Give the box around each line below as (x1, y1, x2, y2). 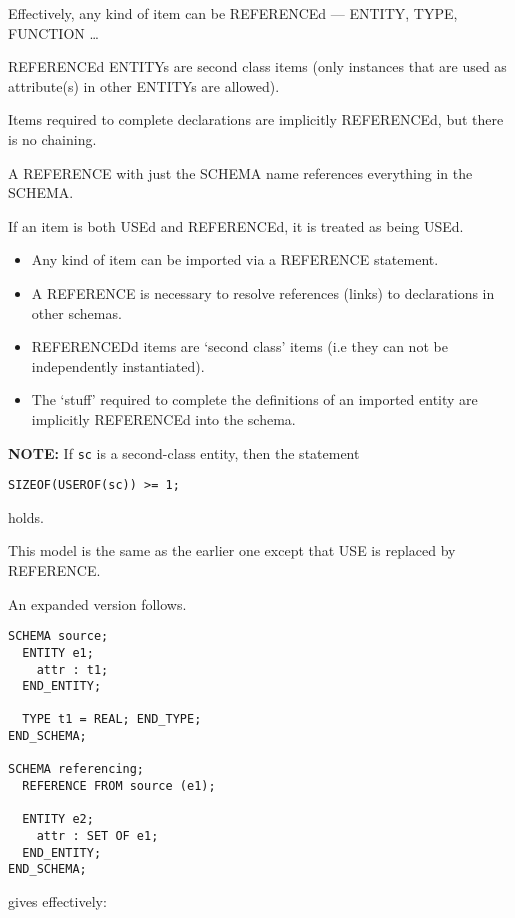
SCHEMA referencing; (8, 762, 145, 777)
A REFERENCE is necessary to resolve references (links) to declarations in (31, 282, 495, 303)
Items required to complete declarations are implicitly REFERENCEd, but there (8, 109, 504, 130)
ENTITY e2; (22, 812, 94, 827)
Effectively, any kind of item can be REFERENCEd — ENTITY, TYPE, (8, 3, 458, 23)
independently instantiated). (31, 355, 205, 376)
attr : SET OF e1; (36, 829, 159, 844)
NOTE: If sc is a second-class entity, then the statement (8, 442, 360, 463)
